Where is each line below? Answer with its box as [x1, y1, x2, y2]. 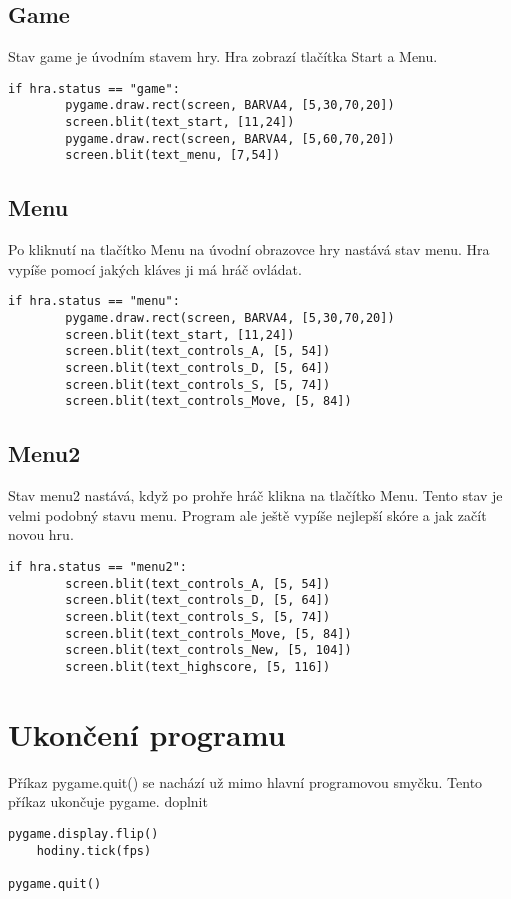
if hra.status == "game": [8, 81, 180, 96]
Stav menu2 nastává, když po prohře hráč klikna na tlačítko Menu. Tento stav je [8, 485, 503, 506]
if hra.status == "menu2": [8, 560, 187, 575]
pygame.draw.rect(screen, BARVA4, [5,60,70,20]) [65, 131, 395, 146]
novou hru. [8, 524, 74, 545]
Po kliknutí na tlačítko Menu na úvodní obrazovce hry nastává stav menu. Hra [8, 239, 490, 260]
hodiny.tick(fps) [36, 843, 152, 858]
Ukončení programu [8, 713, 286, 754]
